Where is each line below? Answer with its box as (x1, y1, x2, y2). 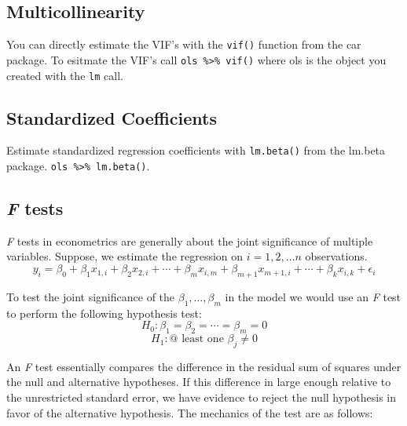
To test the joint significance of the (6, 288, 175, 304)
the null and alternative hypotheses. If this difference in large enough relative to (6, 373, 391, 390)
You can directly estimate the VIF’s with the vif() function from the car (6, 36, 361, 53)
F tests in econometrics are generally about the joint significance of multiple (6, 232, 373, 249)
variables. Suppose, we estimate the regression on (6, 248, 244, 264)
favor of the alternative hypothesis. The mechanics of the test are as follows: (6, 404, 373, 421)
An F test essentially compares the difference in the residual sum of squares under (6, 358, 401, 374)
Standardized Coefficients (6, 105, 218, 129)
